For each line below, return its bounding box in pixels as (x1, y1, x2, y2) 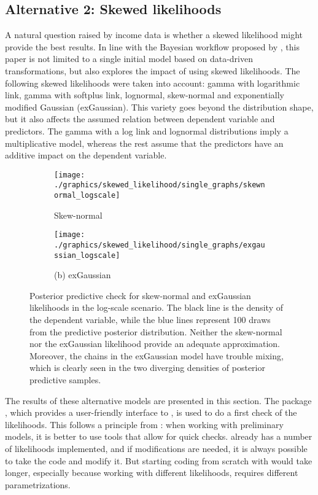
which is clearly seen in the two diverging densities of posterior (29, 361, 265, 374)
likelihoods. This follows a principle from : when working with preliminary (5, 418, 284, 431)
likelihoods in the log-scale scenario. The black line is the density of (29, 301, 284, 314)
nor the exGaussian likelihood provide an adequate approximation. (29, 337, 280, 350)
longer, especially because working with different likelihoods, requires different (5, 466, 298, 479)
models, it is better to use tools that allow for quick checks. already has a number (5, 430, 312, 443)
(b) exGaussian (54, 268, 111, 281)
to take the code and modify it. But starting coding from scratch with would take (5, 454, 312, 467)
